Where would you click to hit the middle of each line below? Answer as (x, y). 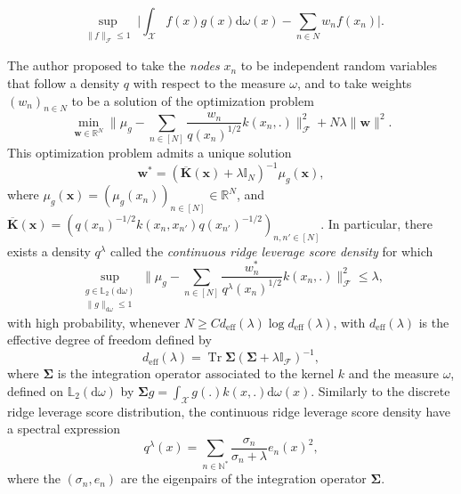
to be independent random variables (339, 65)
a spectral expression (64, 429)
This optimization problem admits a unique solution (150, 153)
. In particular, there (377, 223)
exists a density (49, 251)
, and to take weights (354, 82)
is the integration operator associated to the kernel (196, 373)
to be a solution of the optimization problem (193, 100)
